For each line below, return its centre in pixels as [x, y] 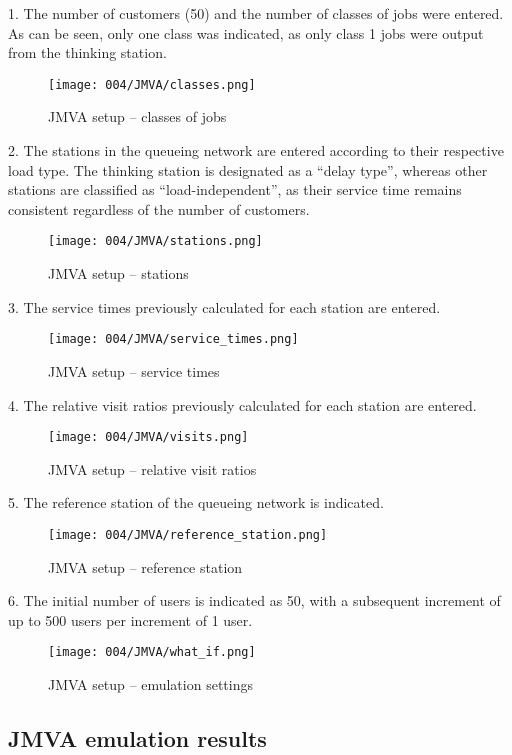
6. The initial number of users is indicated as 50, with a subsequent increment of [254, 600]
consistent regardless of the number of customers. [159, 208]
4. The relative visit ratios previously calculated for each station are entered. [242, 404]
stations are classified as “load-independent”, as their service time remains [235, 189]
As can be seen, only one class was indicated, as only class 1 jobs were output [246, 32]
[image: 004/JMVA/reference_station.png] [188, 534]
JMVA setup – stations [118, 273]
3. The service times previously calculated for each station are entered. [224, 306]
